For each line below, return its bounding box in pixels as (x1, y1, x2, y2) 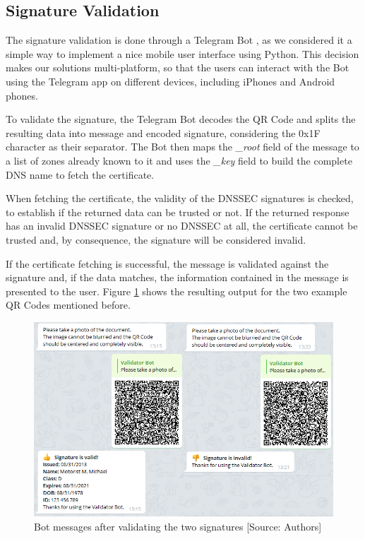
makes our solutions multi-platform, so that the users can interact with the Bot (6, 60, 349, 75)
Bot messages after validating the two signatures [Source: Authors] (34, 519, 322, 533)
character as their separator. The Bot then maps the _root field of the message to (6, 139, 359, 154)
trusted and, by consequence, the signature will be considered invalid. (6, 232, 306, 247)
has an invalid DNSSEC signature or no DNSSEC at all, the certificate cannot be (6, 218, 358, 233)
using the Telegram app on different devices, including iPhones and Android (6, 73, 335, 88)
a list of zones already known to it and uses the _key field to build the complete (6, 153, 352, 167)
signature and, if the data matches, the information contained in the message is (6, 270, 349, 285)
